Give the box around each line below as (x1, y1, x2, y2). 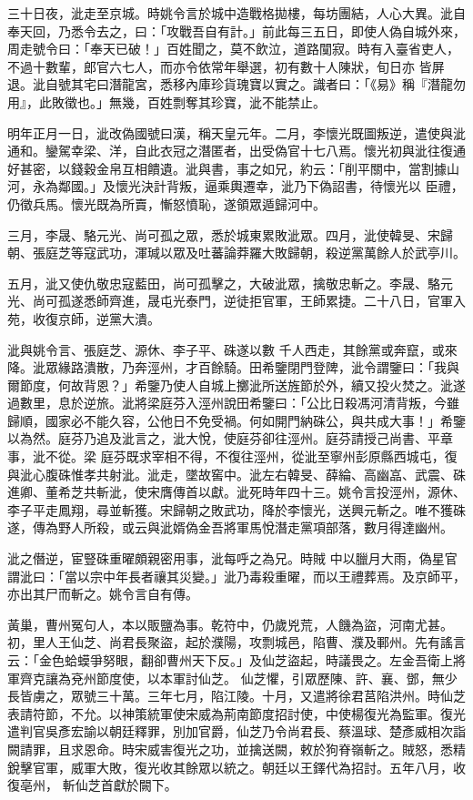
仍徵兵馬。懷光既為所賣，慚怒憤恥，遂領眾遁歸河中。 (7, 194, 326, 213)
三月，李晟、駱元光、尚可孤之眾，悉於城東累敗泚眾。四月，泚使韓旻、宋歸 (7, 225, 453, 244)
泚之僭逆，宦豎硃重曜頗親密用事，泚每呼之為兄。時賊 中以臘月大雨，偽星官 (7, 549, 458, 568)
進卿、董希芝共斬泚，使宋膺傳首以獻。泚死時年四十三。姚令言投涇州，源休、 (7, 482, 466, 501)
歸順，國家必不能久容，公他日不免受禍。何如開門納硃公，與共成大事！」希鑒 (7, 410, 466, 430)
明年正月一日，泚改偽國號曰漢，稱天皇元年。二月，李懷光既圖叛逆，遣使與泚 (7, 123, 466, 142)
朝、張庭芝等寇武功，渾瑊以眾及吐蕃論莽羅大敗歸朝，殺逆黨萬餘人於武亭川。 (7, 243, 466, 262)
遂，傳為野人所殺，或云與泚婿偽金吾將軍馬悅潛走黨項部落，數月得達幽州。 (7, 518, 453, 537)
